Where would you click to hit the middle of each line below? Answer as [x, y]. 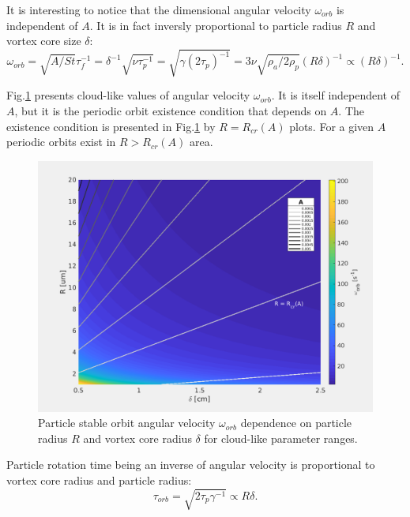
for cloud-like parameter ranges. [281, 438]
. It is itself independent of [336, 95]
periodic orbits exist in [61, 142]
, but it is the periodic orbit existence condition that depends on [171, 110]
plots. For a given [332, 126]
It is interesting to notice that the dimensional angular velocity [159, 9]
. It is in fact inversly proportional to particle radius [216, 25]
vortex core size [44, 41]
